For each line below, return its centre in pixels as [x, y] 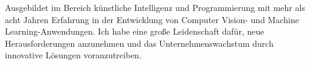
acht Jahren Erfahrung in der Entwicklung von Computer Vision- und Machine [152, 19]
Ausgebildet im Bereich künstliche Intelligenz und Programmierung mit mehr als [155, 7]
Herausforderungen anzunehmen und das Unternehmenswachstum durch [139, 43]
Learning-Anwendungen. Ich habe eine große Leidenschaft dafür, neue [135, 31]
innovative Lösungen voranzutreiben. [73, 55]
